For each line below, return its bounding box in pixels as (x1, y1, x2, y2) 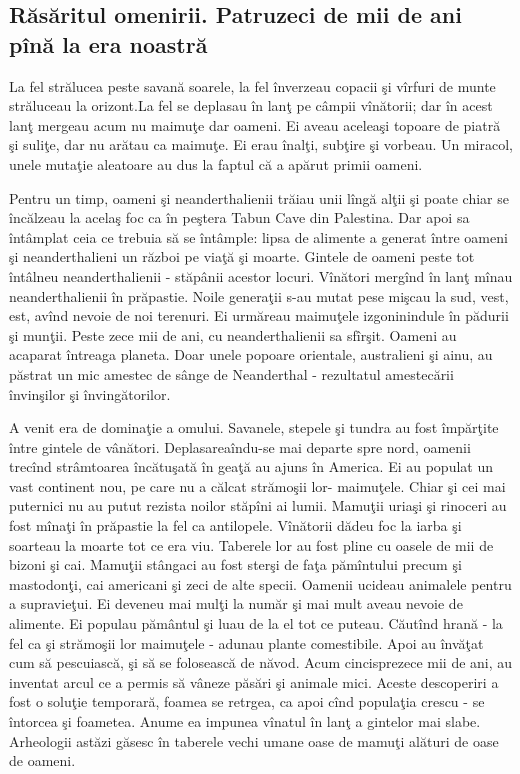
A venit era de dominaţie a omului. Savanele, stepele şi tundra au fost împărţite (9, 417, 499, 438)
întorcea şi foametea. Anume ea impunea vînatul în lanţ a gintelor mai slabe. (9, 711, 481, 731)
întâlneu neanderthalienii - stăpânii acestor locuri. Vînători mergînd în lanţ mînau (9, 265, 513, 286)
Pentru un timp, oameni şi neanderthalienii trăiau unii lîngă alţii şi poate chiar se (9, 187, 509, 208)
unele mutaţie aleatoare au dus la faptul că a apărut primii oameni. (9, 153, 423, 174)
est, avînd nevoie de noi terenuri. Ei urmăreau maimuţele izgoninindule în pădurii (9, 305, 509, 326)
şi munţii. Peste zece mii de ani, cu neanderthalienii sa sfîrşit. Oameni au (9, 324, 457, 345)
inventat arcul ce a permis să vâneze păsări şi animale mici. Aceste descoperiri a (9, 671, 499, 692)
